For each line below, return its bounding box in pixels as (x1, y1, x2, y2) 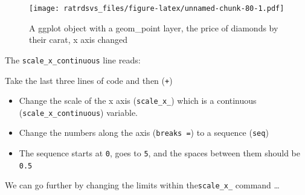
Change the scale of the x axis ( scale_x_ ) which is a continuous (19, 94, 257, 107)
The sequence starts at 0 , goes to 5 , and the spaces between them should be (19, 147, 300, 159)
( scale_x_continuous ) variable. (19, 106, 138, 118)
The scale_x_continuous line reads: (5, 53, 141, 66)
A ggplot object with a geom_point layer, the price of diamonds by (29, 21, 278, 34)
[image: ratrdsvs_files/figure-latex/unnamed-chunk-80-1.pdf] (29, 4, 284, 13)
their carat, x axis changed (29, 33, 128, 46)
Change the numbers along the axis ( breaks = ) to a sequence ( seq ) (19, 126, 269, 139)
